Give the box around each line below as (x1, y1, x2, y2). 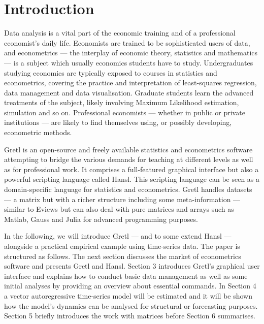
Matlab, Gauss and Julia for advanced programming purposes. (4, 213, 198, 224)
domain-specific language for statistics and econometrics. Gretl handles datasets (4, 184, 252, 195)
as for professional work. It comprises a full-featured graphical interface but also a (4, 164, 259, 174)
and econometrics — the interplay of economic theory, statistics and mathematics (4, 47, 258, 58)
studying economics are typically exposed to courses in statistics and (4, 67, 217, 78)
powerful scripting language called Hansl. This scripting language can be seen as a (4, 174, 260, 184)
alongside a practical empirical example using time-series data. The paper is (4, 241, 240, 251)
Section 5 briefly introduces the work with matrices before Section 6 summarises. (4, 310, 255, 321)
